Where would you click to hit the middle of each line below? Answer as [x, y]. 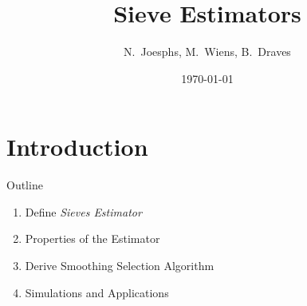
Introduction [77, 147]
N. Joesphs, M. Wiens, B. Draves [207, 52]
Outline [25, 185]
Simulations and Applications [97, 292]
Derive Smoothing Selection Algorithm [120, 266]
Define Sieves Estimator [83, 211]
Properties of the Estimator [92, 238]
